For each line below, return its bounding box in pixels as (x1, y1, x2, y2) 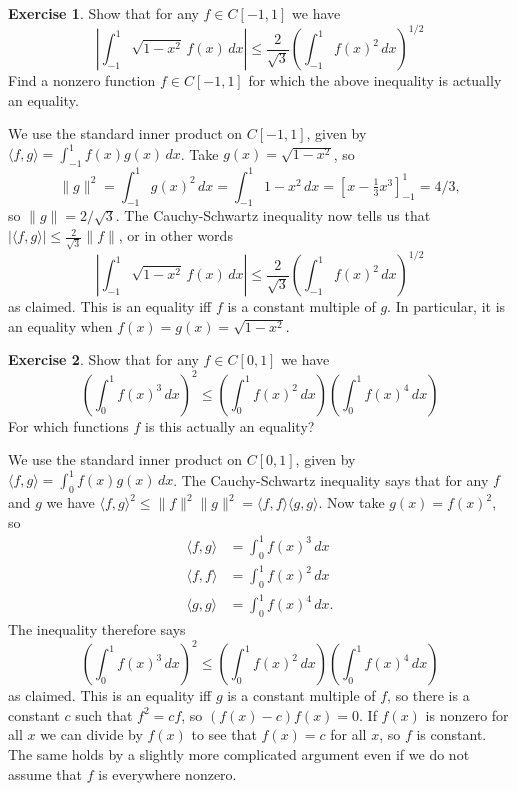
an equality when (8, 315, 113, 336)
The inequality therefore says (8, 619, 186, 640)
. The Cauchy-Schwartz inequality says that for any (173, 469, 489, 490)
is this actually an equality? (145, 415, 315, 436)
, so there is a (387, 685, 470, 706)
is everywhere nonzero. (98, 763, 237, 784)
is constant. (416, 724, 487, 745)
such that (75, 704, 133, 725)
